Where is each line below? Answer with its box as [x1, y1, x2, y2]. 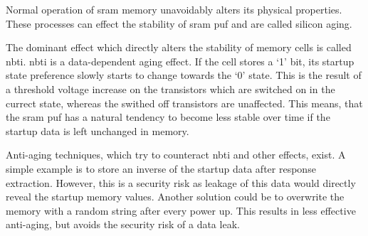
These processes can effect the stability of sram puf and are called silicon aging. [6, 16, 352, 31]
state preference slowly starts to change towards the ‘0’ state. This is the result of [6, 68, 362, 82]
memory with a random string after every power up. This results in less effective [6, 203, 356, 218]
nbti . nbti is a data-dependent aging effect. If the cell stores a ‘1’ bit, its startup [6, 53, 354, 68]
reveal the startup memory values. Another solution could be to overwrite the [6, 189, 345, 204]
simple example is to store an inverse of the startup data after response [6, 161, 316, 176]
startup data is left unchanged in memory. [6, 123, 189, 138]
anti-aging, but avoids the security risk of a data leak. [6, 217, 240, 232]
